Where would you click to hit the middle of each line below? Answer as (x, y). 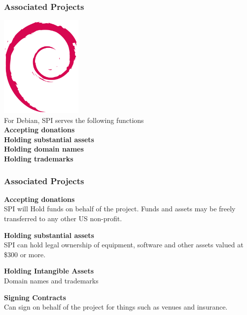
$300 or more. (25, 254)
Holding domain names (44, 149)
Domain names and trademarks (51, 280)
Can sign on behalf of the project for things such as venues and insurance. (116, 307)
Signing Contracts (35, 297)
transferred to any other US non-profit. (63, 218)
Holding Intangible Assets (49, 271)
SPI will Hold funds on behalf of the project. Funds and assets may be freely (120, 209)
